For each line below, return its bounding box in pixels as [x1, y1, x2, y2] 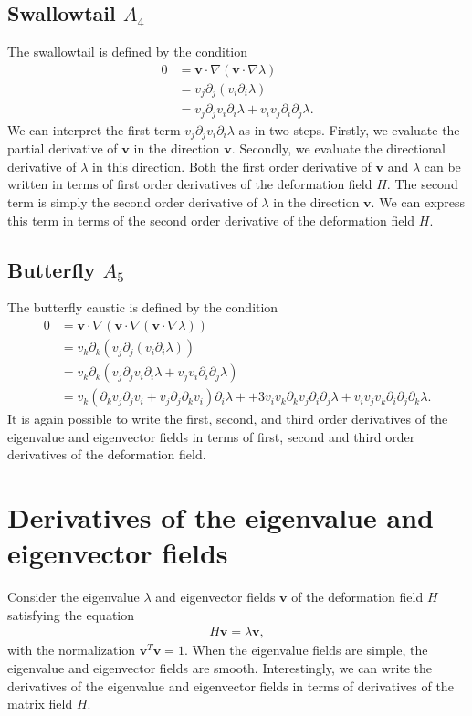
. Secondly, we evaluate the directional [231, 139, 446, 158]
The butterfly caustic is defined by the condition [7, 298, 278, 317]
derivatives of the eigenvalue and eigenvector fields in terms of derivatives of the [7, 676, 454, 695]
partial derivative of [7, 139, 118, 158]
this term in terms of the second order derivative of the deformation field [7, 210, 415, 229]
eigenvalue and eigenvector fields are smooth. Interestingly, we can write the [7, 658, 433, 678]
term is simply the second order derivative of [7, 193, 257, 212]
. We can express [371, 193, 466, 212]
